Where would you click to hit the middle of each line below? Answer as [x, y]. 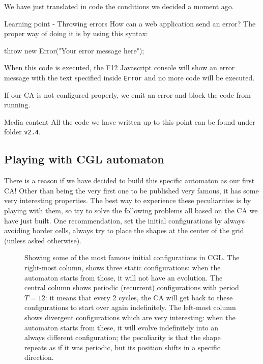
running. [17, 105]
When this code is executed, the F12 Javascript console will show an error [120, 67]
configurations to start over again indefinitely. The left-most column [130, 307]
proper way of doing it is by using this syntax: [76, 33]
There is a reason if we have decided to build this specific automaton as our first [129, 180]
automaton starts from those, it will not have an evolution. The [124, 277]
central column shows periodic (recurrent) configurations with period [132, 287]
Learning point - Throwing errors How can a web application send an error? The [130, 23]
